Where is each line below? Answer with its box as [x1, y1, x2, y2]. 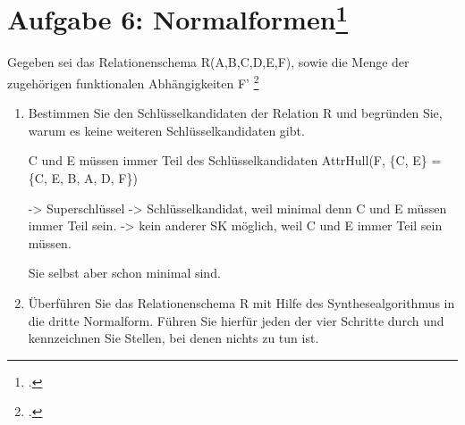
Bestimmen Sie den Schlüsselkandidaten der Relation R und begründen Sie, [28, 104, 443, 122]
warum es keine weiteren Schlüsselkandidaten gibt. [28, 121, 305, 139]
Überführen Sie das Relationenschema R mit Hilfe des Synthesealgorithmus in [28, 294, 455, 312]
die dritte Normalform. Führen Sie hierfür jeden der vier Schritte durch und [28, 311, 444, 329]
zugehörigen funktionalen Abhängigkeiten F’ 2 [7, 71, 259, 92]
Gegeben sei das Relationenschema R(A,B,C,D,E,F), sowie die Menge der [7, 53, 410, 71]
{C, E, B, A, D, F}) [28, 169, 138, 187]
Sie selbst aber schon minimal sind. [28, 263, 221, 282]
